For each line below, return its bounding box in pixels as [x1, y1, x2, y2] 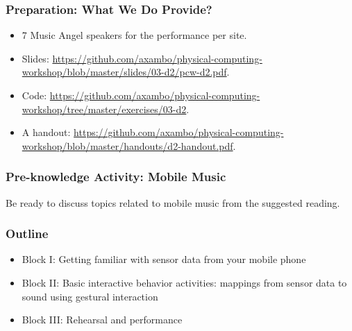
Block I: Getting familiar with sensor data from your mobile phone [22, 252, 306, 266]
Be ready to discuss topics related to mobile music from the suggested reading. [6, 195, 340, 210]
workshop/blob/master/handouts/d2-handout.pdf [22, 138, 233, 153]
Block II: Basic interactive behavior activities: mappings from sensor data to [22, 275, 347, 289]
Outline [6, 225, 49, 242]
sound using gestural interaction [22, 289, 158, 303]
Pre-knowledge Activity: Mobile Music [6, 168, 226, 185]
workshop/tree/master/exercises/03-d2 [22, 101, 187, 116]
